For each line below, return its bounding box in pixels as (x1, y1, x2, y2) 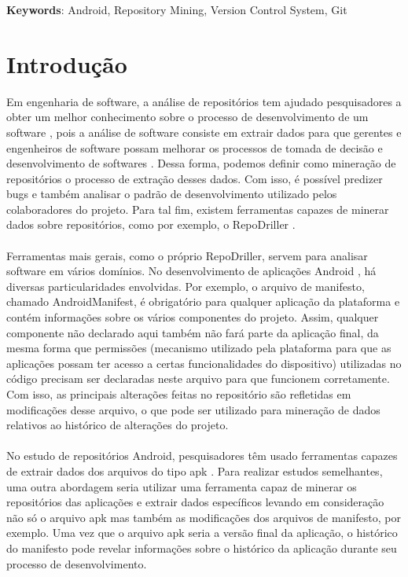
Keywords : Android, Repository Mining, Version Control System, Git (6, 2, 347, 17)
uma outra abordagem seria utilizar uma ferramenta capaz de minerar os (6, 478, 357, 494)
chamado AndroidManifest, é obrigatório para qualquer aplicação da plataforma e (6, 293, 400, 310)
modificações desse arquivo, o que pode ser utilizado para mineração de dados (6, 401, 380, 417)
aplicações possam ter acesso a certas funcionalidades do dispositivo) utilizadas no (6, 355, 402, 371)
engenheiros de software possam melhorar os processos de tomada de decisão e (6, 139, 383, 156)
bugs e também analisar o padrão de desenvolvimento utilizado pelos (6, 186, 337, 202)
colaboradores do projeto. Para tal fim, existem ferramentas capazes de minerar (6, 200, 389, 217)
